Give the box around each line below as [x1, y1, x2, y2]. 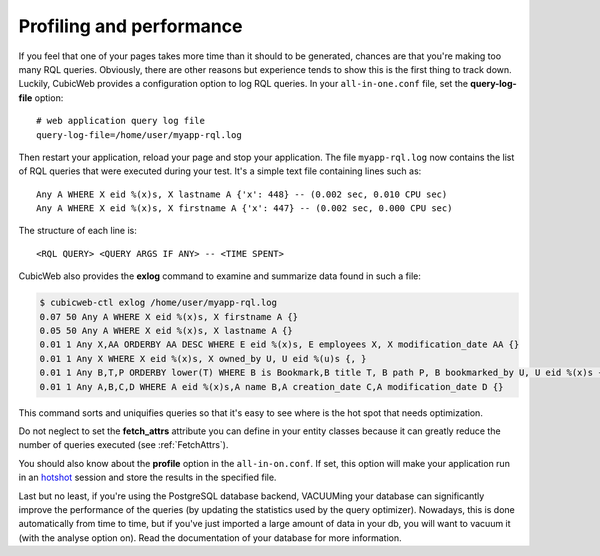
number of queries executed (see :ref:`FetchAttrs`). [18, 439, 229, 451]
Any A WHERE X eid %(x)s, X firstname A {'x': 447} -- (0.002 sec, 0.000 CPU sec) [36, 203, 453, 214]
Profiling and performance [18, 15, 243, 37]
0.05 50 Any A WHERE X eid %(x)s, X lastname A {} [39, 325, 294, 336]
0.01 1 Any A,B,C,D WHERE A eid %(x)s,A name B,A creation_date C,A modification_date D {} [39, 381, 504, 392]
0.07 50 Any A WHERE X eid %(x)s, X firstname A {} [39, 311, 299, 322]
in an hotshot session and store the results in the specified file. [18, 471, 277, 484]
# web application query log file [36, 115, 205, 127]
